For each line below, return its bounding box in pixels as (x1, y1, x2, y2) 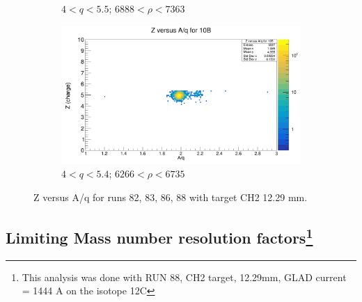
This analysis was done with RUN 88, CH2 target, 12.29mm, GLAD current (22, 269, 347, 284)
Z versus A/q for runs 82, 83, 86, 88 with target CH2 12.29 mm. (33, 189, 308, 204)
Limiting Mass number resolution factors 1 (6, 223, 313, 248)
